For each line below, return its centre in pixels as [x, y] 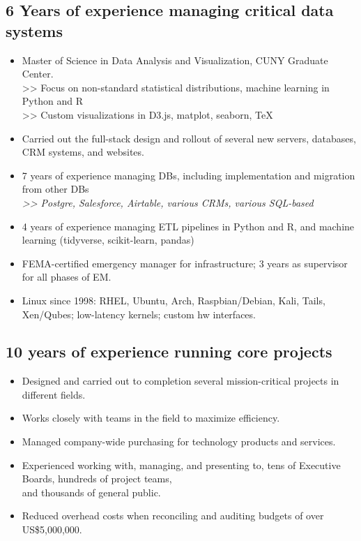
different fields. [54, 394]
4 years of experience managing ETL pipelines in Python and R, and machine [188, 226]
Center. [38, 74]
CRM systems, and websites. [83, 152]
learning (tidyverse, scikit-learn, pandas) [108, 240]
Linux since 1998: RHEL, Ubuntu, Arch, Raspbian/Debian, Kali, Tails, [174, 300]
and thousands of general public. [91, 492]
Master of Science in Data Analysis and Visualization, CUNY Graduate [175, 60]
